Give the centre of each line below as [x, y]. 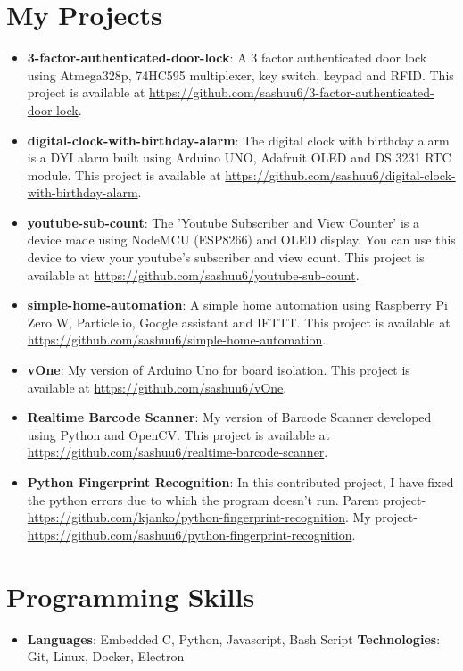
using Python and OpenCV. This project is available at [179, 434]
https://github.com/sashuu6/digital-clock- [340, 174]
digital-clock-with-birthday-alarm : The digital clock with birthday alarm [238, 140]
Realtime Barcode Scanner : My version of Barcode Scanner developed [229, 417]
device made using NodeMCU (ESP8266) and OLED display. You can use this [241, 240]
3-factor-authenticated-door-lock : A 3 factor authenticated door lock [227, 58]
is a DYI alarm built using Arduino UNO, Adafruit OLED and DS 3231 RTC [239, 157]
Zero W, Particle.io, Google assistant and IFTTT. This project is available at [239, 322]
